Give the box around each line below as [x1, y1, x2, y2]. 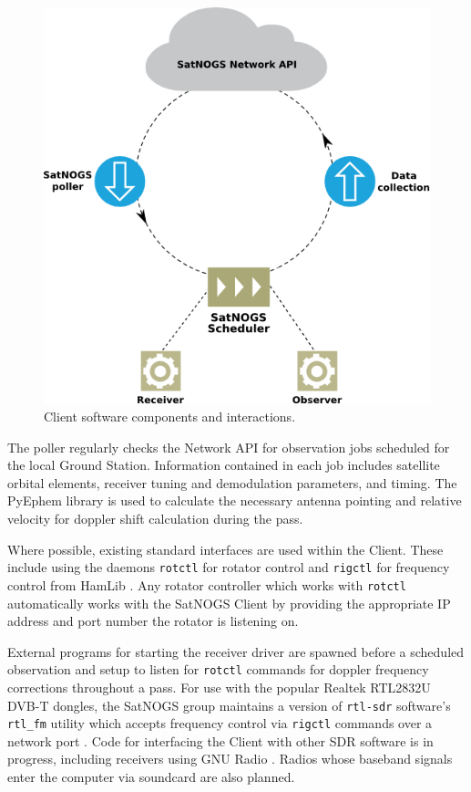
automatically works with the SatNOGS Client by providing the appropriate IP [7, 593, 451, 612]
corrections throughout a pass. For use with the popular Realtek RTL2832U [7, 677, 431, 696]
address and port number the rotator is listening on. [7, 611, 299, 630]
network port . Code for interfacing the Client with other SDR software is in [7, 731, 434, 750]
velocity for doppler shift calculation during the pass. [7, 509, 303, 528]
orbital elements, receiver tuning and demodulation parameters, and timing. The [7, 473, 457, 492]
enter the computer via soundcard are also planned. [7, 767, 295, 787]
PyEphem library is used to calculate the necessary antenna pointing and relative [7, 491, 462, 510]
